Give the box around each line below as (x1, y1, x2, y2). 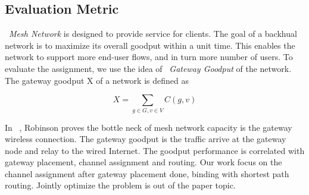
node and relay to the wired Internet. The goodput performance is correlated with (5, 144, 305, 156)
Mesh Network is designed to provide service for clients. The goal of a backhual (9, 27, 297, 40)
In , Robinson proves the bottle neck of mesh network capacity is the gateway (5, 121, 292, 133)
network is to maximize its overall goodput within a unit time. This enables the (5, 39, 295, 51)
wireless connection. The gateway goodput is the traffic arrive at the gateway (5, 133, 286, 145)
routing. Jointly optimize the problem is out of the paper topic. (5, 179, 236, 191)
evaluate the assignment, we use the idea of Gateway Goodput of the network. (5, 62, 292, 74)
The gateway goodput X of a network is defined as (5, 74, 189, 86)
